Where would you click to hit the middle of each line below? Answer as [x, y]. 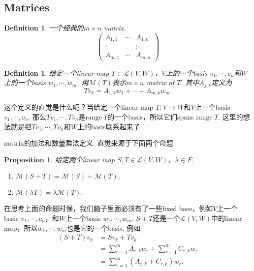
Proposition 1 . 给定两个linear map [59, 159]
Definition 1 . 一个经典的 [44, 28]
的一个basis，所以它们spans [151, 116]
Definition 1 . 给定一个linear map [57, 73]
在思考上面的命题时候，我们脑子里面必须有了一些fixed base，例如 [109, 208]
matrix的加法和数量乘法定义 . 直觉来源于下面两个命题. [90, 143]
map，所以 [21, 227]
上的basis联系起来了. [110, 126]
